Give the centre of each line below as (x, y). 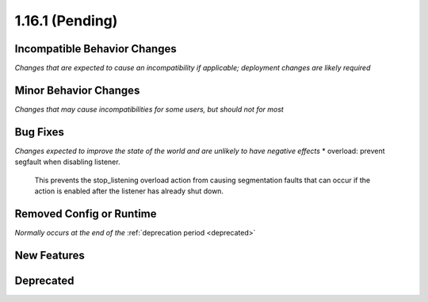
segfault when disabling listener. (67, 162)
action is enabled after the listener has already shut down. (129, 191)
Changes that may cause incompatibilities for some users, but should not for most (149, 109)
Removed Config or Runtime (86, 214)
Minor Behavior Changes (77, 90)
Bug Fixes (40, 132)
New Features (50, 255)
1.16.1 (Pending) (66, 21)
